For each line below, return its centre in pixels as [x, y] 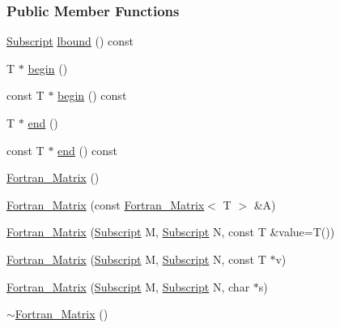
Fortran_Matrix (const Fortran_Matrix [106, 204]
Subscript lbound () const [70, 41]
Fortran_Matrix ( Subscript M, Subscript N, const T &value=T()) [171, 232]
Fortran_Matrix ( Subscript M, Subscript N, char [128, 286]
